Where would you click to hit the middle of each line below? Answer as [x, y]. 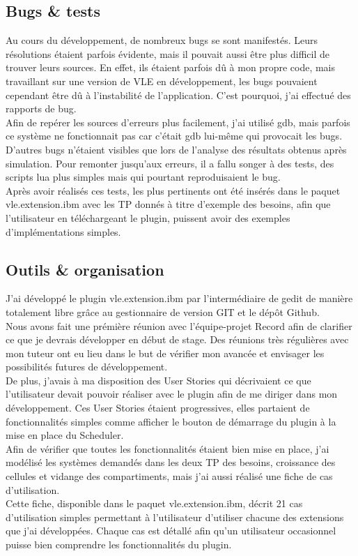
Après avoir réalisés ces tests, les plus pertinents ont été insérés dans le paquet [173, 190]
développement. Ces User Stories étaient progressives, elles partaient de [158, 408]
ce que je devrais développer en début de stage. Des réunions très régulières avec [177, 339]
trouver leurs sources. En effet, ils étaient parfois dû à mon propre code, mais [171, 67]
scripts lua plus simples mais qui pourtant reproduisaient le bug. [143, 177]
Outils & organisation [85, 269]
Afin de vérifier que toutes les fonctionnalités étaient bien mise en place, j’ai [168, 448]
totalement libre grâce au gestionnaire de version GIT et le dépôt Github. [163, 311]
